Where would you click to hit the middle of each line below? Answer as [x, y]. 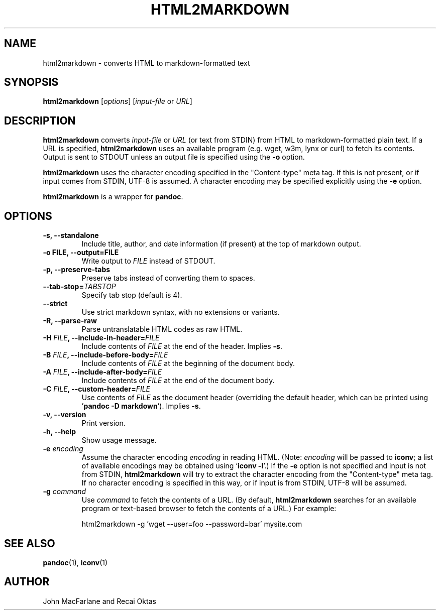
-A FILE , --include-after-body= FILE [102, 372]
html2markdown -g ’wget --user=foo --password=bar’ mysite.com [192, 524]
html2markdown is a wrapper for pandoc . [113, 197]
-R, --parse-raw [70, 321]
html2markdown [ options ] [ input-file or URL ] [118, 101]
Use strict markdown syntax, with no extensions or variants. [181, 312]
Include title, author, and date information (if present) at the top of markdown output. [221, 244]
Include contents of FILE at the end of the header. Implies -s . [182, 346]
